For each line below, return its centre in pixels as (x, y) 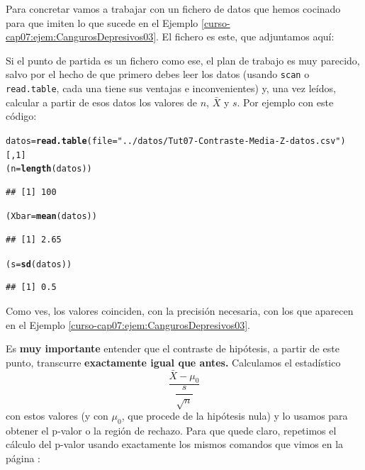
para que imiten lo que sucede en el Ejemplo (102, 22)
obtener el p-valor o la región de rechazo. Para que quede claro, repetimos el (171, 430)
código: (21, 116)
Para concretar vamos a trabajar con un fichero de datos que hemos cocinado (173, 9)
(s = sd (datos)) (39, 264)
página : (23, 458)
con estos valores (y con (57, 416)
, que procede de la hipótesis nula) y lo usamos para (235, 416)
